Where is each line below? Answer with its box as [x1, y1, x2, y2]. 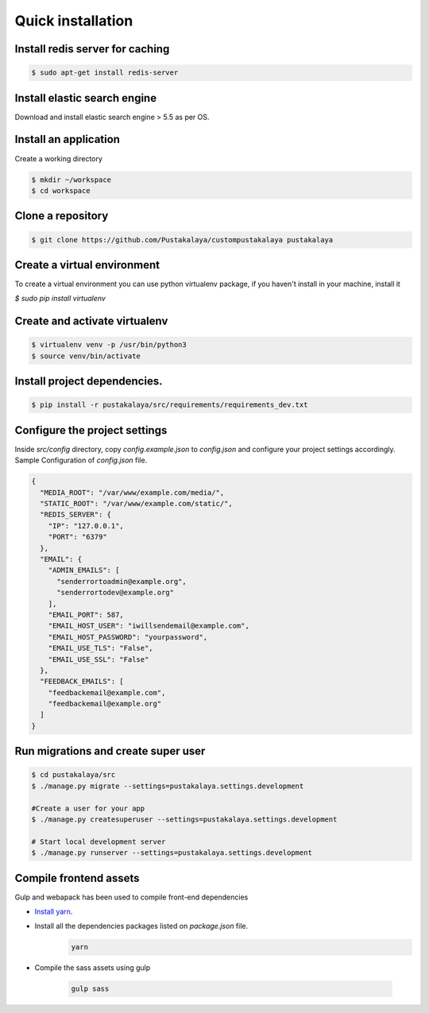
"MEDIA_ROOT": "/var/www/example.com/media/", [40, 488, 225, 497]
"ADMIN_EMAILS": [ [48, 566, 120, 575]
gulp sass [71, 984, 110, 993]
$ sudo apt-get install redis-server [31, 68, 179, 77]
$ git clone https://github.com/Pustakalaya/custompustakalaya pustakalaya [31, 235, 334, 244]
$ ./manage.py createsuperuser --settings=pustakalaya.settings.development [31, 815, 338, 824]
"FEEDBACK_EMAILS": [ [40, 677, 125, 686]
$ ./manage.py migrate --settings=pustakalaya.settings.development [31, 781, 304, 791]
